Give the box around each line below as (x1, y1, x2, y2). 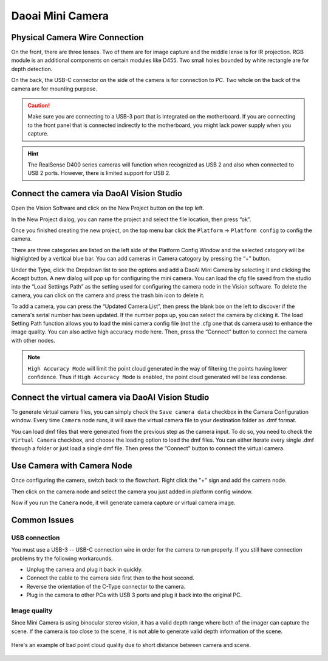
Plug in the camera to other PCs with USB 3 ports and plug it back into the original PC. (26, 591, 242, 598)
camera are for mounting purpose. (11, 85, 97, 92)
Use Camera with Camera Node (11, 461, 133, 471)
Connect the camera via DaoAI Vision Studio (11, 188, 182, 199)
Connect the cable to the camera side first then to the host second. (26, 574, 194, 581)
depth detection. (11, 65, 53, 72)
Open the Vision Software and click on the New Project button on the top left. (11, 204, 205, 212)
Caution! (27, 102, 50, 109)
